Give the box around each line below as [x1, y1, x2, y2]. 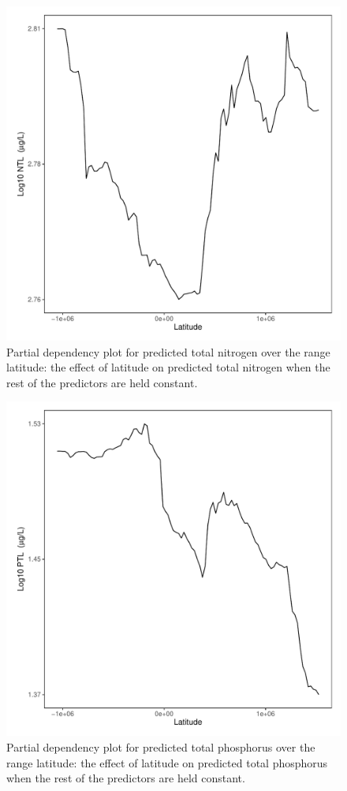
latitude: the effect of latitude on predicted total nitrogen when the [6, 359, 330, 375]
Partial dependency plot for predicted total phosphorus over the [6, 738, 315, 755]
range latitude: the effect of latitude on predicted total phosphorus [6, 754, 328, 770]
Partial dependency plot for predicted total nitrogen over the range [6, 343, 330, 360]
